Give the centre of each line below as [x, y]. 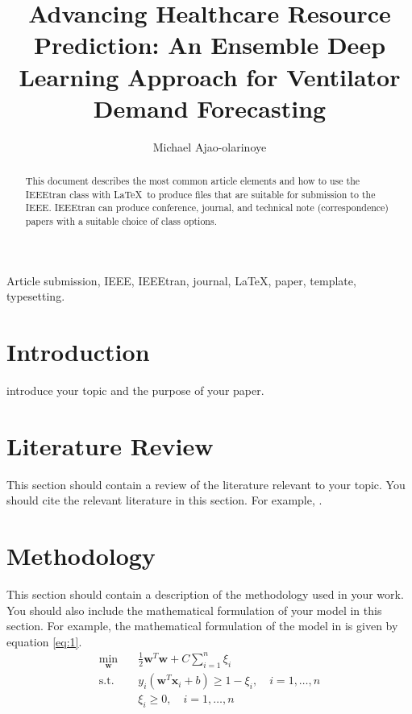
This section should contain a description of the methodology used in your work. [205, 594]
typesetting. [36, 296]
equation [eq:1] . [44, 641]
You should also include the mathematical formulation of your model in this [194, 610]
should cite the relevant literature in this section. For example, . [164, 500]
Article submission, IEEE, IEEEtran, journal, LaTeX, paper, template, [181, 280]
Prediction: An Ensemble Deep [210, 45]
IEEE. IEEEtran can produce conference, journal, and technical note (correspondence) [207, 208]
